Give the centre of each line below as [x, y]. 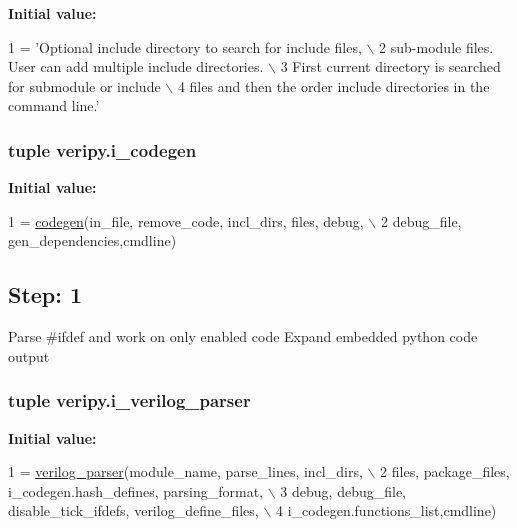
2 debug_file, [421, 220]
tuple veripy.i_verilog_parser [129, 400]
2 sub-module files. [436, 46]
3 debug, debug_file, [343, 490]
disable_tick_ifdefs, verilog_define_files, [133, 510]
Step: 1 [45, 294]
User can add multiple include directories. [136, 66]
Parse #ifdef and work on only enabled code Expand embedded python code [243, 336]
